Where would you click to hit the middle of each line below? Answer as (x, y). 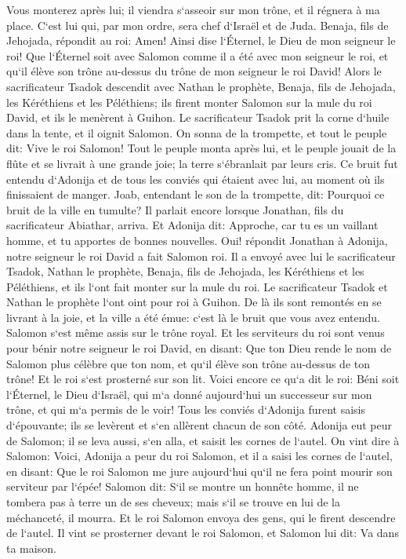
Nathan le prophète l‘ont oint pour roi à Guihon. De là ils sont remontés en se (194, 302)
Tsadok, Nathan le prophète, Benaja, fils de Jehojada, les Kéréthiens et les (185, 271)
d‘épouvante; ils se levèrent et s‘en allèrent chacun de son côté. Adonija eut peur (199, 425)
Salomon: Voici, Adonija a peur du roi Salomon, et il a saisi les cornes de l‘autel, (199, 456)
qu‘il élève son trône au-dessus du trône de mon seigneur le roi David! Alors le (194, 71)
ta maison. (31, 548)
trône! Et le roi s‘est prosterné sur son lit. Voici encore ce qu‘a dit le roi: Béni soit (203, 379)
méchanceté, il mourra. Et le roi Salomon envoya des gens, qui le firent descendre (201, 517)
